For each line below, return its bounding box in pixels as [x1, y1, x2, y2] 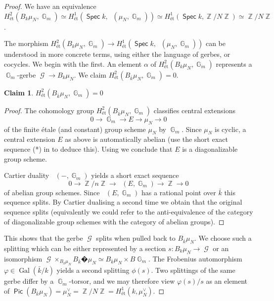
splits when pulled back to [96, 233, 176, 243]
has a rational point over [141, 187, 216, 197]
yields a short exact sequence [91, 170, 179, 180]
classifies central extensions [153, 105, 236, 115]
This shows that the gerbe [4, 233, 83, 243]
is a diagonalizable [182, 143, 238, 154]
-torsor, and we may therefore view [69, 276, 175, 286]
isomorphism [4, 253, 43, 263]
